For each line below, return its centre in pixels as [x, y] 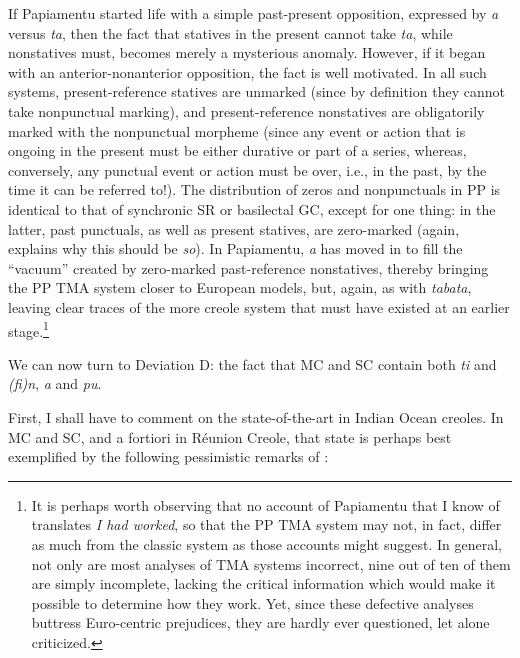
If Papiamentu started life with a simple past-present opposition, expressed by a [253, 13]
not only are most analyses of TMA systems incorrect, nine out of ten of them [271, 563]
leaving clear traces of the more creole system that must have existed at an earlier [259, 306]
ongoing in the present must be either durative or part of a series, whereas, [237, 150]
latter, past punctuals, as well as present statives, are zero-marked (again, [234, 228]
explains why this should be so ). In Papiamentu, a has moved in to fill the [235, 248]
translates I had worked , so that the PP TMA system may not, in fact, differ [266, 524]
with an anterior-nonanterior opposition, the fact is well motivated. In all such [247, 71]
